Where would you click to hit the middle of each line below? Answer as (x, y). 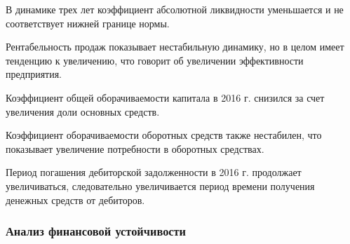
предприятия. (34, 74)
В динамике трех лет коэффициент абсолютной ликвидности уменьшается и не (175, 9)
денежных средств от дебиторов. (75, 199)
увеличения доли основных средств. (83, 111)
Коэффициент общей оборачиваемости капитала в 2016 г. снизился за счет (165, 97)
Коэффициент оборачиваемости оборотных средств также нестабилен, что (164, 135)
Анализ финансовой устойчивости (96, 231)
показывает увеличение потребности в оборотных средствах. (135, 148)
